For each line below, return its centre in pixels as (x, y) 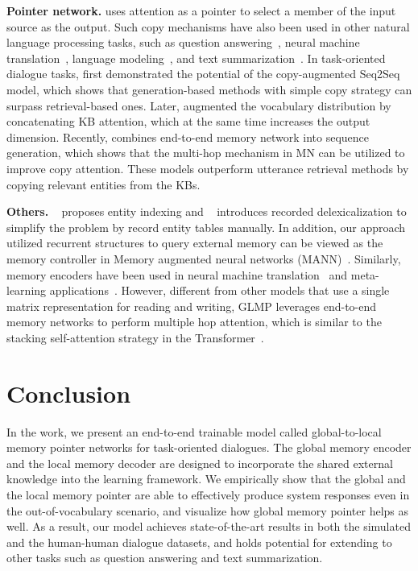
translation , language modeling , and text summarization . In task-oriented (196, 58)
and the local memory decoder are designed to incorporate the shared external (200, 463)
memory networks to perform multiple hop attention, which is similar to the (194, 322)
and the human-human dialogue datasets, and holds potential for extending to (199, 542)
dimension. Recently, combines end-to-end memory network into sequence (188, 137)
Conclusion (69, 393)
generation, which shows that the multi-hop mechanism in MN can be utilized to (206, 153)
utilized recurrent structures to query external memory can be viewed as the (195, 243)
